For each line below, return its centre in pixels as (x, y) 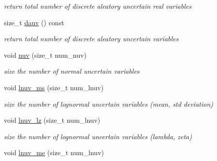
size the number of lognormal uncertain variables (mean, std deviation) (108, 104)
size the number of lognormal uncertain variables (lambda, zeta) (98, 136)
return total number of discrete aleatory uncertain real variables (98, 6)
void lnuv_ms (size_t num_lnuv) (54, 87)
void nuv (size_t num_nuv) (45, 55)
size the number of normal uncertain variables (72, 71)
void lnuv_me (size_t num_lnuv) (54, 153)
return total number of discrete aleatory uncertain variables (91, 39)
